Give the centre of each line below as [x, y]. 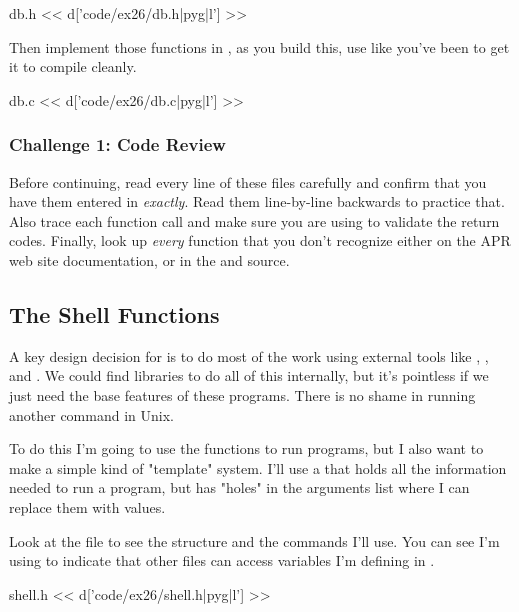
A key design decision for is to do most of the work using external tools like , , [249, 355]
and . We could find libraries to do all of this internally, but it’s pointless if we [249, 375]
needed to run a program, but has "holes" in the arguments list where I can [239, 487]
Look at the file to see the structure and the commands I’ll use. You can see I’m [254, 540]
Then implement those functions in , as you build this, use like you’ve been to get [259, 46]
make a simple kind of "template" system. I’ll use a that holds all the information [258, 467]
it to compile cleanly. [73, 66]
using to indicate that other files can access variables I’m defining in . [222, 560]
